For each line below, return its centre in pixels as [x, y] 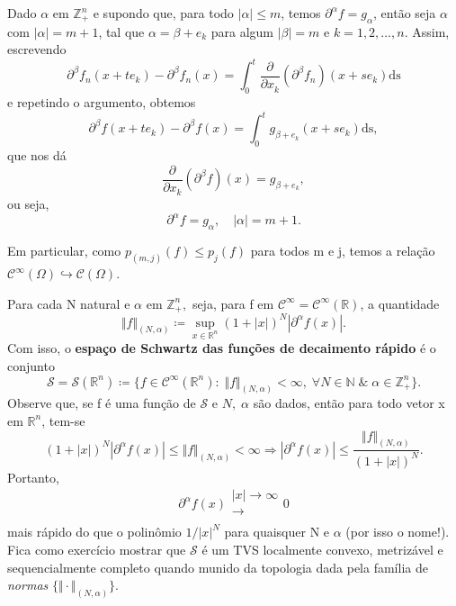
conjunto [31, 365]
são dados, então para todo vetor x [349, 403]
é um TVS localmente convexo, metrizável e [322, 550]
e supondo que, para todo [163, 13]
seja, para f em [233, 303]
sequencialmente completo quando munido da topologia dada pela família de [218, 567]
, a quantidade [400, 303]
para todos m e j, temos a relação [343, 251]
